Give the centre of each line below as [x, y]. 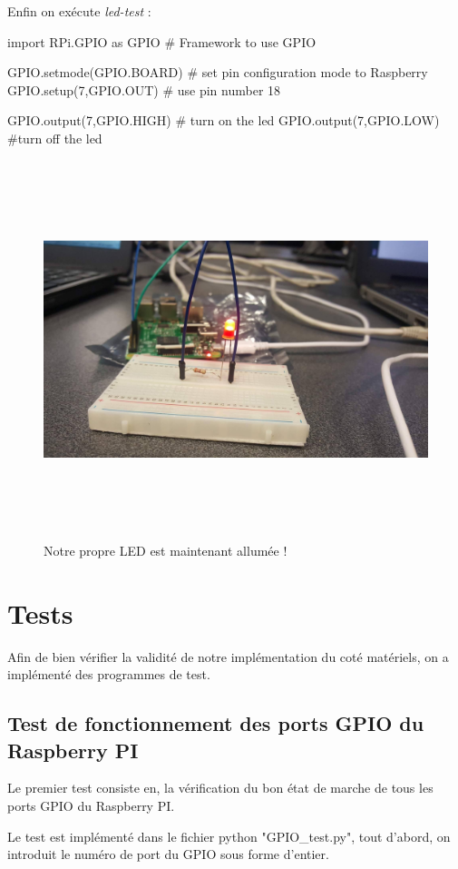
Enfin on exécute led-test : [79, 11]
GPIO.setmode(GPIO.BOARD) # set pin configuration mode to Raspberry [218, 72]
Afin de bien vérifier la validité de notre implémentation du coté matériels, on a [228, 656]
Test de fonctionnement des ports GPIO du [216, 723]
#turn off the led [55, 138]
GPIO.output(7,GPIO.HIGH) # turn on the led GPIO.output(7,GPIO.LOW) [224, 120]
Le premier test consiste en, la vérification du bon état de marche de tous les [220, 788]
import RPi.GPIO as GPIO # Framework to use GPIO [162, 41]
